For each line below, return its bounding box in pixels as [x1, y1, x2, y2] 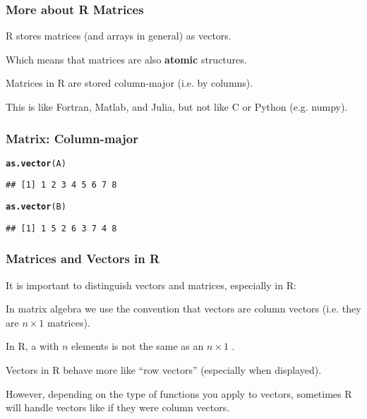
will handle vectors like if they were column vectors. [6, 400, 230, 415]
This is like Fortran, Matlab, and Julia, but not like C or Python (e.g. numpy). [6, 99, 348, 114]
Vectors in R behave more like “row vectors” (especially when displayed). [6, 363, 322, 377]
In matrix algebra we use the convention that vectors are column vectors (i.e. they [6, 301, 361, 316]
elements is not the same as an [71, 339, 204, 353]
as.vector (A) [6, 158, 66, 169]
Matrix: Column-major [6, 129, 139, 147]
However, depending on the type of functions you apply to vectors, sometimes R [6, 386, 352, 401]
